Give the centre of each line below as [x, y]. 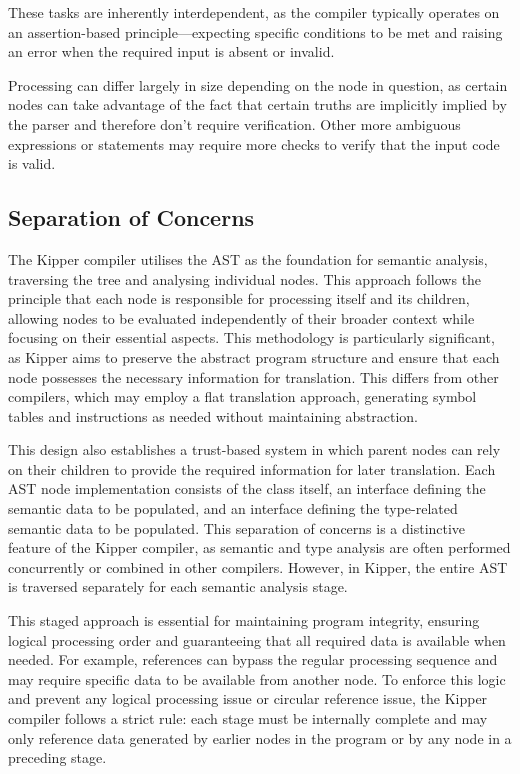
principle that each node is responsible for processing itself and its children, [239, 298]
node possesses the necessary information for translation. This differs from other [253, 376]
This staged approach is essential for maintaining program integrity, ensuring [244, 620]
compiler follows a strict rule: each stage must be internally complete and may [248, 718]
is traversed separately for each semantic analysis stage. [178, 586]
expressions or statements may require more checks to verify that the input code [254, 143]
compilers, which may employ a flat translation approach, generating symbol [242, 396]
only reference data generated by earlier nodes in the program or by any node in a [260, 737]
